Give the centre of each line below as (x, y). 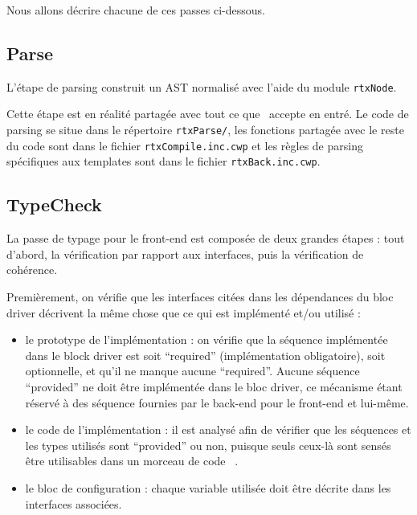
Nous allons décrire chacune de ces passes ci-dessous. (136, 10)
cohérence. (32, 270)
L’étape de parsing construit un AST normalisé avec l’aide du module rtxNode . (202, 86)
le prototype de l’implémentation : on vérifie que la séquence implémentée (206, 339)
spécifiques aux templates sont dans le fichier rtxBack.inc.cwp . (164, 161)
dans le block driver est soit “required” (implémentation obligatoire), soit (205, 355)
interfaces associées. (74, 503)
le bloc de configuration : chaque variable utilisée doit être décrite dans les (208, 487)
